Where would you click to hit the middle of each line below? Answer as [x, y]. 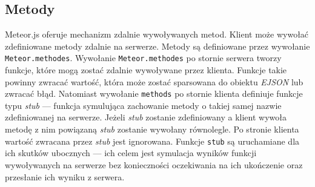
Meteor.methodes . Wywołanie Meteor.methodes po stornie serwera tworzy [143, 58]
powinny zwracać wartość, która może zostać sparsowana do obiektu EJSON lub [154, 81]
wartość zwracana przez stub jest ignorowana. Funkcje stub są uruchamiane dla [152, 141]
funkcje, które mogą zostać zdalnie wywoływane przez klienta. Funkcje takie [146, 70]
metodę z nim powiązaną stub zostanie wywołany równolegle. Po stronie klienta [152, 129]
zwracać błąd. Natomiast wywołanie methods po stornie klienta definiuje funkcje [154, 93]
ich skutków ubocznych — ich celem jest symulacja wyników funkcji [131, 153]
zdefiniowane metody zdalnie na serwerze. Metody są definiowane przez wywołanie [157, 46]
